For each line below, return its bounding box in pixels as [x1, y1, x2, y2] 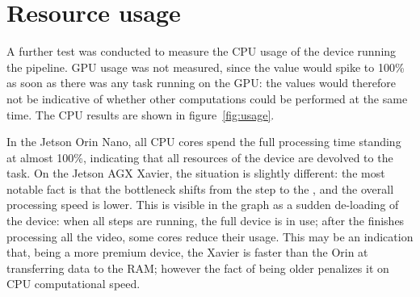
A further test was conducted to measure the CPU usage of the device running [6, 43, 397, 60]
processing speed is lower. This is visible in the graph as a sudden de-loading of [6, 196, 399, 213]
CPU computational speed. [6, 275, 141, 292]
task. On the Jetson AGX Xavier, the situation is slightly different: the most [6, 165, 385, 182]
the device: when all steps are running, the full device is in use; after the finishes [6, 212, 405, 229]
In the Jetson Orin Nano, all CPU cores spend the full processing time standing [6, 133, 401, 150]
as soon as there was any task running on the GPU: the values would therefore [6, 74, 396, 91]
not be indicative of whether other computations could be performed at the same [6, 90, 408, 107]
